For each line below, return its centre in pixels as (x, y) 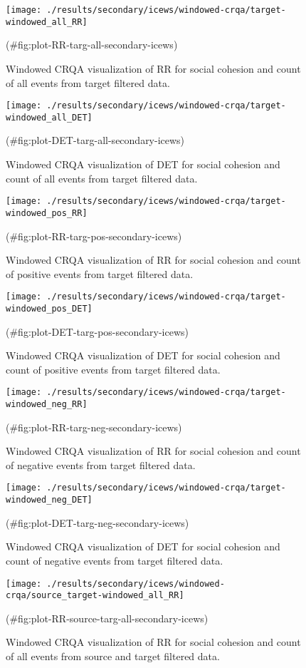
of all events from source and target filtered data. (113, 656)
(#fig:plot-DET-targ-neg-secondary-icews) (97, 522)
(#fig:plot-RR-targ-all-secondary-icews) (92, 45)
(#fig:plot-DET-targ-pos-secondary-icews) (97, 331)
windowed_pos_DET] (49, 308)
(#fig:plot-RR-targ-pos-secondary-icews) (94, 236)
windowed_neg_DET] (49, 500)
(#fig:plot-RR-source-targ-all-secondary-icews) (107, 618)
